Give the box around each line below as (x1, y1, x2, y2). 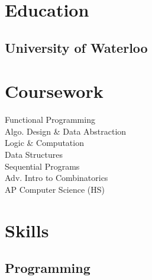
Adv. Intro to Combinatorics (5, 171, 108, 184)
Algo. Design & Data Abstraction (5, 125, 127, 137)
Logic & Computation (5, 136, 84, 149)
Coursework (5, 79, 104, 103)
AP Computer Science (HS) (5, 183, 105, 195)
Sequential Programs (5, 160, 80, 172)
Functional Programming (5, 113, 95, 126)
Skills (5, 218, 49, 242)
